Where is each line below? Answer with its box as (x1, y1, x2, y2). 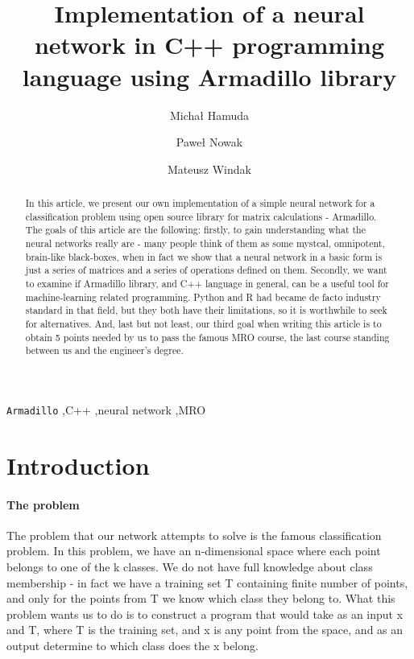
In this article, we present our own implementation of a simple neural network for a (25, 196, 375, 210)
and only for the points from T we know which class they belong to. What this (6, 590, 395, 607)
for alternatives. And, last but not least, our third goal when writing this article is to (25, 316, 382, 330)
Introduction (6, 448, 150, 481)
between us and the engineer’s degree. (25, 344, 184, 357)
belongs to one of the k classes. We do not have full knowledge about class (6, 558, 373, 575)
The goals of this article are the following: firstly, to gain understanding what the (25, 223, 366, 237)
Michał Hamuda (169, 106, 250, 123)
